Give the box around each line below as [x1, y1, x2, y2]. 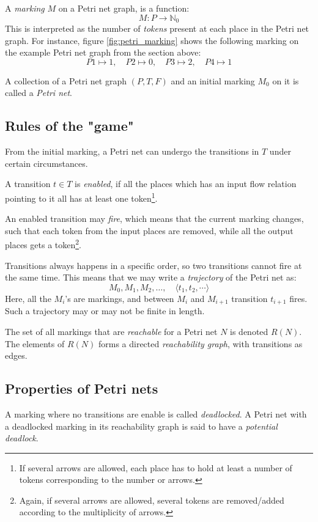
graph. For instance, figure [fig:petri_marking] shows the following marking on [5, 34, 299, 46]
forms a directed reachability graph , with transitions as [98, 337, 303, 350]
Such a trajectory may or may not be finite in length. [5, 304, 205, 317]
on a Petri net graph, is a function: [58, 2, 190, 14]
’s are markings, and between [65, 292, 174, 304]
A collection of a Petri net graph [5, 74, 127, 87]
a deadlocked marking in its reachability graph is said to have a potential [5, 419, 278, 432]
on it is [272, 74, 299, 87]
